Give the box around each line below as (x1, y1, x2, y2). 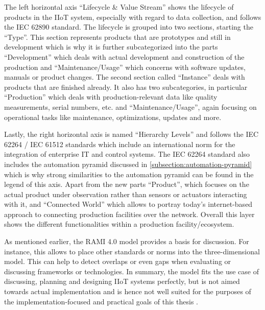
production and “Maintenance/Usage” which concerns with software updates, (4, 61, 246, 72)
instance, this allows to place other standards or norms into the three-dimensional (4, 246, 260, 256)
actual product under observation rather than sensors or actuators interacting (4, 188, 247, 199)
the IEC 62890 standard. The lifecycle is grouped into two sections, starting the (4, 21, 253, 32)
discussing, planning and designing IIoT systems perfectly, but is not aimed (4, 276, 240, 287)
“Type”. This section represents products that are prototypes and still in (4, 31, 231, 42)
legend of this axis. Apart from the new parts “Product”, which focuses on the (4, 179, 249, 189)
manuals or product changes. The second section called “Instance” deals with (4, 71, 245, 82)
